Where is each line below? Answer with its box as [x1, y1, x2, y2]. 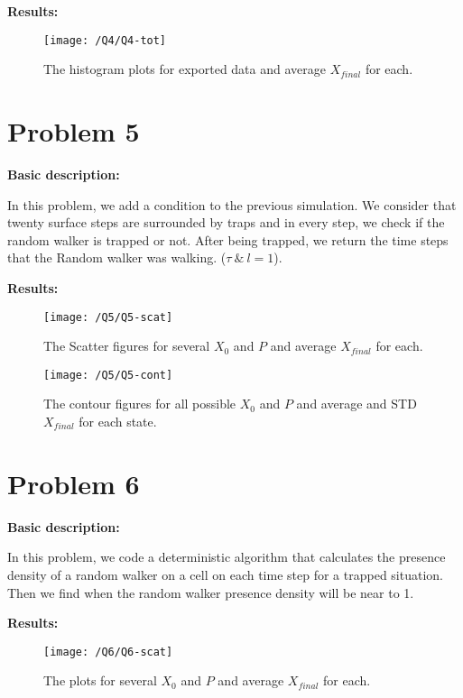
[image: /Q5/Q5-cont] [43, 368, 173, 381]
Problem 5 [7, 113, 140, 150]
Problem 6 [7, 464, 140, 501]
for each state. [79, 412, 157, 431]
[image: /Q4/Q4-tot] [43, 33, 167, 47]
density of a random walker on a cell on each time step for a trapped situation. [7, 565, 443, 583]
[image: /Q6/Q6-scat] [43, 645, 173, 658]
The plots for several [43, 671, 157, 690]
